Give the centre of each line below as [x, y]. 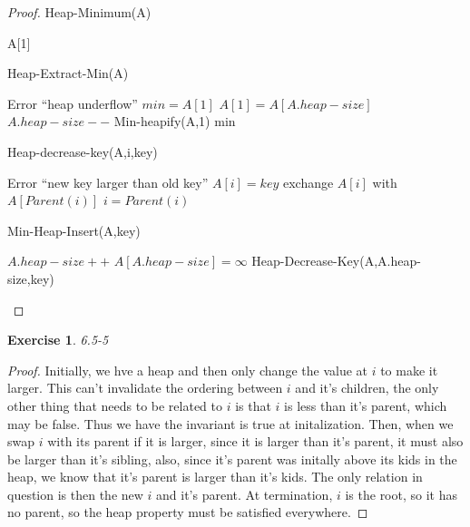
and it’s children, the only [367, 388]
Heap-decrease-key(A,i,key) [83, 151]
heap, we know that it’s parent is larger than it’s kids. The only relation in [215, 477]
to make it [409, 370]
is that [253, 405]
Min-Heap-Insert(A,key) [74, 230]
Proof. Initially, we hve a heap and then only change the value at [187, 370]
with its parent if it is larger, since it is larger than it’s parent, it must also [255, 441]
